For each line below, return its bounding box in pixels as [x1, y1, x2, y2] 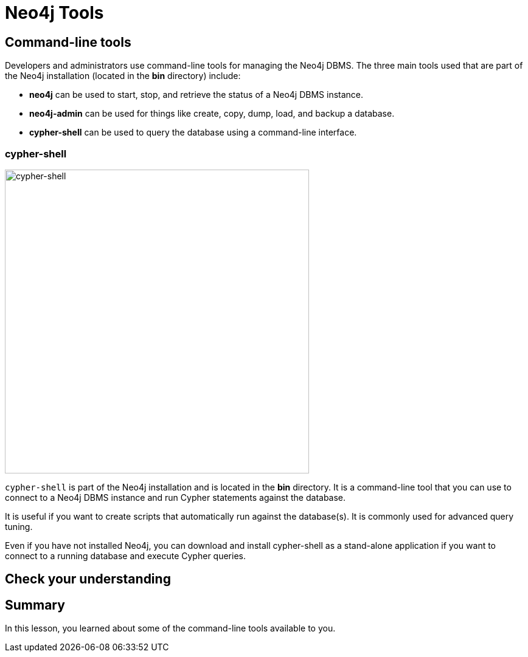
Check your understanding [5, 571, 171, 587]
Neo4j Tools [5, 2, 104, 23]
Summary [5, 597, 65, 613]
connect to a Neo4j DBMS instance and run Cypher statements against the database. [5, 492, 346, 503]
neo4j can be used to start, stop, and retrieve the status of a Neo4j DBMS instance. [29, 89, 364, 100]
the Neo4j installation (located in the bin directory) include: [5, 71, 241, 81]
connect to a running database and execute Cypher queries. [5, 550, 246, 561]
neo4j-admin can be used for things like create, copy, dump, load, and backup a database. [29, 108, 395, 119]
